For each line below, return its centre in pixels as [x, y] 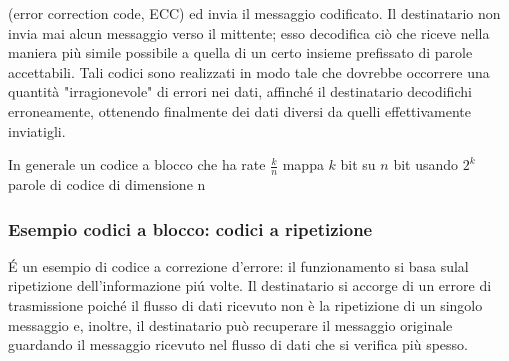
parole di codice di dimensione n [107, 183]
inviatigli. [37, 130]
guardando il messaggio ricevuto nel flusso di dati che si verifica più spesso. [238, 344]
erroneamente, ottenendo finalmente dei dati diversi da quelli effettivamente [239, 110]
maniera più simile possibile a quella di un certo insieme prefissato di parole [240, 52]
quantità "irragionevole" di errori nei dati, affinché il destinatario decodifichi [240, 91]
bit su [358, 164]
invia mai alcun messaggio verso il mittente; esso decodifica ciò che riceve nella [249, 32]
